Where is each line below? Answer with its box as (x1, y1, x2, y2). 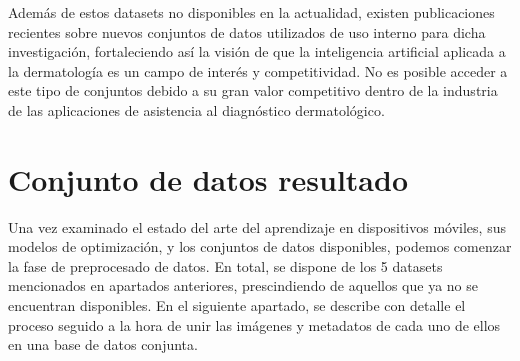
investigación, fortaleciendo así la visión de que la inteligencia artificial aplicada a (8, 41, 506, 62)
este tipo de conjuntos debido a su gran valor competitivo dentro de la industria (8, 80, 498, 101)
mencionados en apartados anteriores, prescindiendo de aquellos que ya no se (8, 275, 478, 296)
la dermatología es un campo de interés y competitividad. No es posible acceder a (8, 60, 508, 81)
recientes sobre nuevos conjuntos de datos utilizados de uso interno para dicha (8, 21, 486, 42)
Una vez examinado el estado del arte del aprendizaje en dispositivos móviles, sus (8, 216, 506, 237)
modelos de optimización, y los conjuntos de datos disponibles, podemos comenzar (8, 236, 512, 257)
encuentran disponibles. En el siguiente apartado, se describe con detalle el (8, 295, 466, 316)
